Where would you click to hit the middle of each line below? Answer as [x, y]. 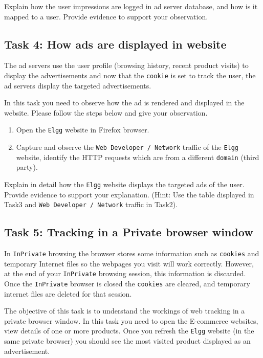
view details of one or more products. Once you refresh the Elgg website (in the [129, 331]
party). [27, 167]
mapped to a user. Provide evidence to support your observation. [106, 16]
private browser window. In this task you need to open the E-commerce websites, [131, 320]
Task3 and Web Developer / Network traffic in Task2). [91, 204]
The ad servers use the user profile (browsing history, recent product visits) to [126, 65]
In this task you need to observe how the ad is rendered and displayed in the [124, 103]
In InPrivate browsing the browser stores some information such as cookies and [132, 253]
